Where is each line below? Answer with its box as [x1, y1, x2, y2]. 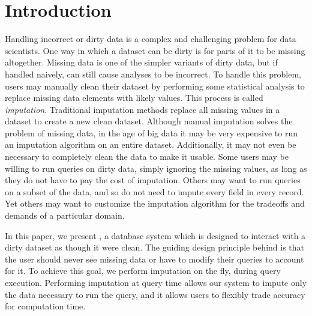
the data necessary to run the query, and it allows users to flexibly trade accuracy [5, 288, 305, 300]
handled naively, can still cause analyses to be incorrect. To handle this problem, [5, 67, 302, 80]
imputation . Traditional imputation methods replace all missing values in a [5, 103, 280, 115]
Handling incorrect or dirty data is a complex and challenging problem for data [5, 32, 296, 45]
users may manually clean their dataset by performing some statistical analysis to [5, 79, 305, 92]
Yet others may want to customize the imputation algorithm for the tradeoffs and [5, 197, 305, 210]
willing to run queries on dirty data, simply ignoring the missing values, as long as [5, 162, 307, 174]
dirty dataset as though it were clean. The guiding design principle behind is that [5, 241, 305, 254]
